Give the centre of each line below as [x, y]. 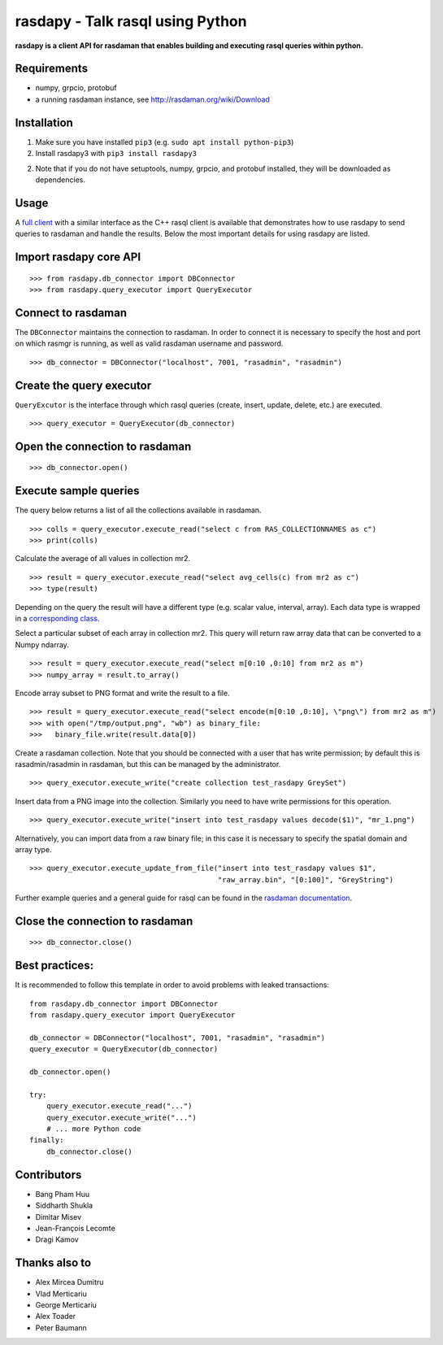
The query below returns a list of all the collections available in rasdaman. [138, 510]
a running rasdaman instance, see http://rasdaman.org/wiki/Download [152, 99]
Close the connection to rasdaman [104, 921]
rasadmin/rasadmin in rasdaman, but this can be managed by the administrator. [148, 764]
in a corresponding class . [57, 619]
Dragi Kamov [57, 1239]
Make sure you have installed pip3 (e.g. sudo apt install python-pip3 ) [165, 141]
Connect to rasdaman [71, 313]
